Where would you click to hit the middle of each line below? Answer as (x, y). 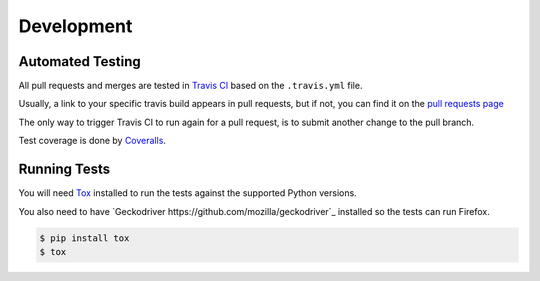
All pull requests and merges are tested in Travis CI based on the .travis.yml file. (190, 86)
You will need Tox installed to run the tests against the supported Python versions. (187, 193)
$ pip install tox (84, 238)
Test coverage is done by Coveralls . (92, 141)
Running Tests (64, 169)
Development (75, 26)
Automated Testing (80, 61)
